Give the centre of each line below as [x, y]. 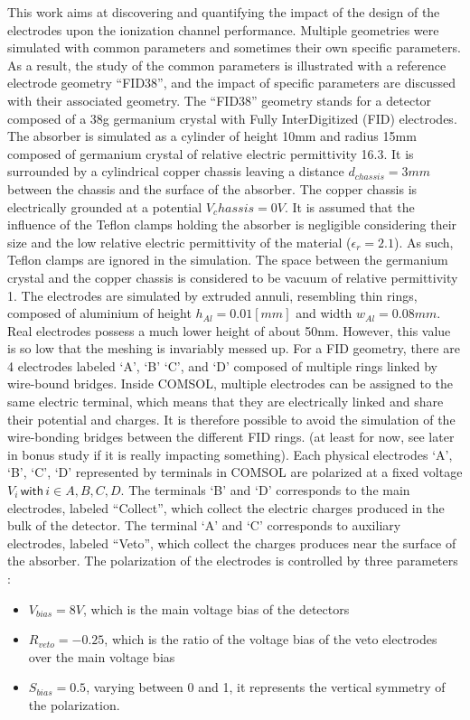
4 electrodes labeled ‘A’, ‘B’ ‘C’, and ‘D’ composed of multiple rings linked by [222, 365]
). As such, [424, 242]
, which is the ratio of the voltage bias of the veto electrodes [271, 639]
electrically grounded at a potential [105, 206]
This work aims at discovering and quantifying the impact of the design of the [224, 12]
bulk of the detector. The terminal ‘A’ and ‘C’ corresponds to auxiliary [204, 525]
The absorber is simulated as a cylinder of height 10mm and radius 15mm [212, 136]
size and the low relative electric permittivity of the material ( [179, 242]
